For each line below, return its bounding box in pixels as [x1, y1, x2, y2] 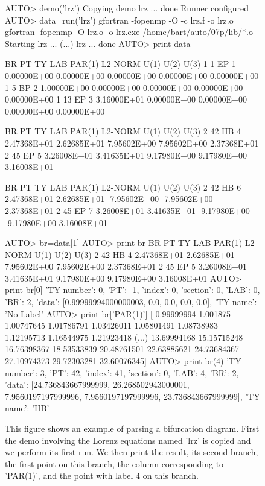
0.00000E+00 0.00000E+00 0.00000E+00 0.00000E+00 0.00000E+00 [5, 69, 259, 81]
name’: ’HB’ [5, 402, 49, 414]
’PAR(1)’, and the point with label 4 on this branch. [5, 469, 199, 482]
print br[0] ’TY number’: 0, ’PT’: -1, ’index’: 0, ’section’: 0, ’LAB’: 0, [5, 283, 260, 296]
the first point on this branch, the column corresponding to [5, 457, 224, 470]
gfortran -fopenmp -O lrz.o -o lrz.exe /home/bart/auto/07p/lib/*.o [5, 25, 253, 38]
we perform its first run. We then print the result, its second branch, [5, 446, 258, 458]
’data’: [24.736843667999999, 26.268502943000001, [5, 378, 190, 391]
